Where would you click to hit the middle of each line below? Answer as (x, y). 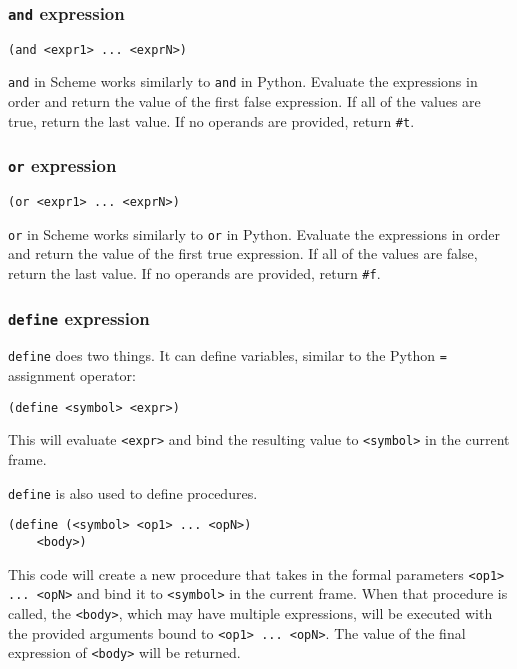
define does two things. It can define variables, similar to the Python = (227, 355)
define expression (79, 317)
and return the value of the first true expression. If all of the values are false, (243, 253)
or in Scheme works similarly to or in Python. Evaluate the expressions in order (254, 233)
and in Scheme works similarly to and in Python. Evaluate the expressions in (243, 81)
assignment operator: (72, 375)
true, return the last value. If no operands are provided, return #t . (211, 120)
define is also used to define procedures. (133, 492)
